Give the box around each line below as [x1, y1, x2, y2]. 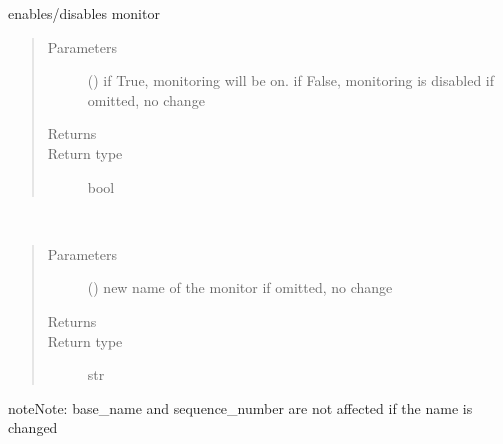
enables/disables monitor [8, 3, 160, 23]
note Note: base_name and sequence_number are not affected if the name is [8, 397, 473, 418]
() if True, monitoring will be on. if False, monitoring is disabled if [87, 70, 495, 91]
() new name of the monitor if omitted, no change [87, 277, 393, 298]
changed [8, 417, 58, 438]
